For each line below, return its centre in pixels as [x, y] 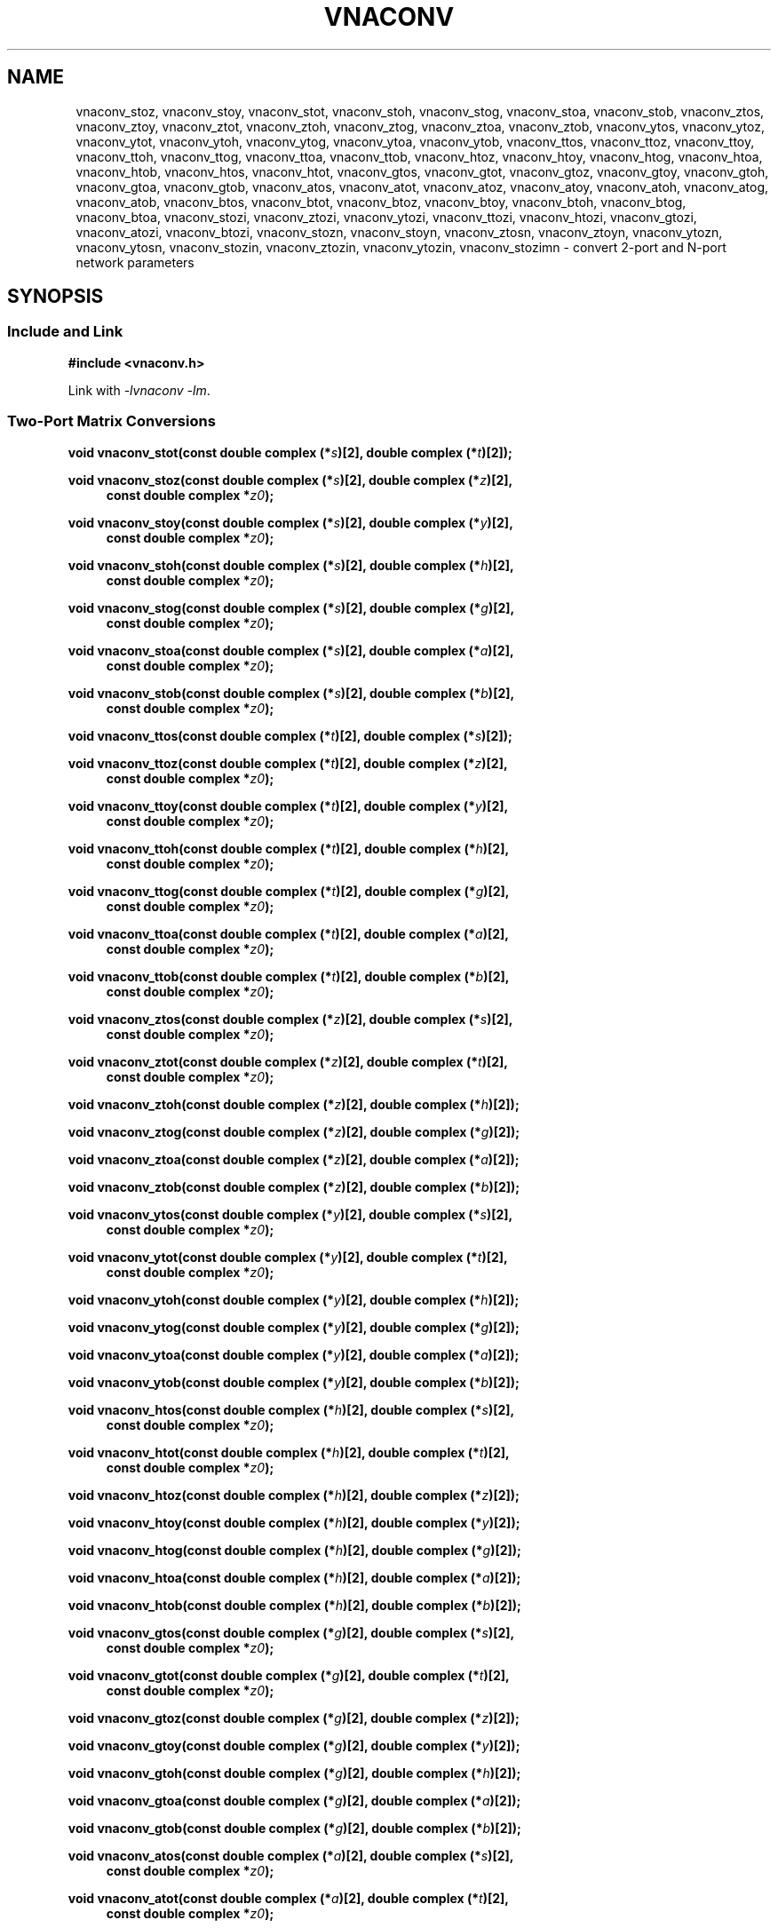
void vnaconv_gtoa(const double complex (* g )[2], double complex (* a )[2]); [294, 1800]
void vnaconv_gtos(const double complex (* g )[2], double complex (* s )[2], [291, 1632]
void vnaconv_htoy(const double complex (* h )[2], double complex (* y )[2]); [294, 1522]
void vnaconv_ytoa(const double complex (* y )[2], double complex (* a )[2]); [294, 1354]
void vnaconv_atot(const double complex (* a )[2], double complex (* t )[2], [288, 1898]
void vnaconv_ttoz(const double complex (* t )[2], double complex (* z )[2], [288, 763]
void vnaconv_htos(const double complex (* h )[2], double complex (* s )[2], [291, 1409]
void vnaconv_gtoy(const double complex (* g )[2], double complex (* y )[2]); [294, 1745]
